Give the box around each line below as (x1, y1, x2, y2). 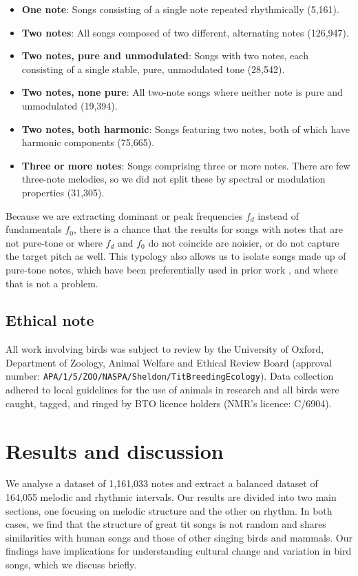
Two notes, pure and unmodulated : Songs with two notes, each (21, 48, 308, 63)
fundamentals (6, 222, 62, 236)
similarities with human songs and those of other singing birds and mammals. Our (6, 530, 353, 544)
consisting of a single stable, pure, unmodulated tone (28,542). (21, 61, 285, 76)
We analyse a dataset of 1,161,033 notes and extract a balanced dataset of (6, 476, 318, 491)
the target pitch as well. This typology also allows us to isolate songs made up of (6, 249, 346, 263)
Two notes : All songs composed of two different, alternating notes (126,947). (21, 25, 349, 39)
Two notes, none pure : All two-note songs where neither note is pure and (21, 85, 343, 99)
